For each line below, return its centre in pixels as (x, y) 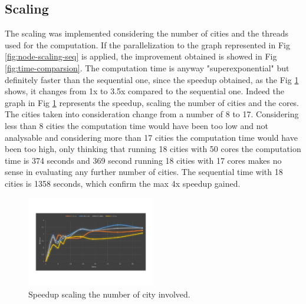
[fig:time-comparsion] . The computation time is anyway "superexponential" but (147, 67)
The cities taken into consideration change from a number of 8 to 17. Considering (152, 114)
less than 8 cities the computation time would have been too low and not (137, 125)
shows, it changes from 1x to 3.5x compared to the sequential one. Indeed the (145, 91)
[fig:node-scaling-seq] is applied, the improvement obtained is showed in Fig (141, 56)
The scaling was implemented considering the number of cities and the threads (147, 33)
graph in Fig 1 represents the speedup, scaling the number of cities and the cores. (152, 102)
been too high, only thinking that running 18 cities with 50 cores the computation (153, 149)
